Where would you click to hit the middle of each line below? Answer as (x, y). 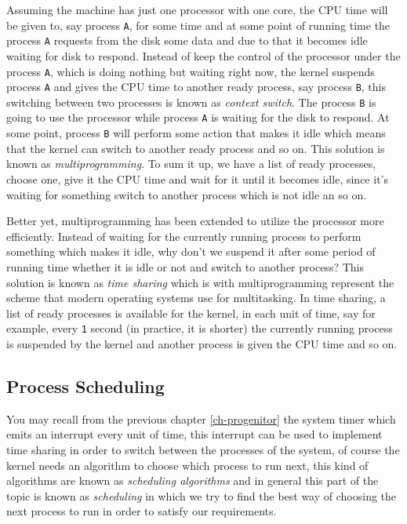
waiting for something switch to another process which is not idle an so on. (187, 194)
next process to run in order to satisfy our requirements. (142, 511)
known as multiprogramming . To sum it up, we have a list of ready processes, (191, 164)
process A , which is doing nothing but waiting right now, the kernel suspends (191, 71)
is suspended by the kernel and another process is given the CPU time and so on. (202, 343)
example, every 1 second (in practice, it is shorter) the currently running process (200, 328)
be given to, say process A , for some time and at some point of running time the (198, 25)
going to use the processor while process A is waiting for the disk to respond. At (198, 117)
